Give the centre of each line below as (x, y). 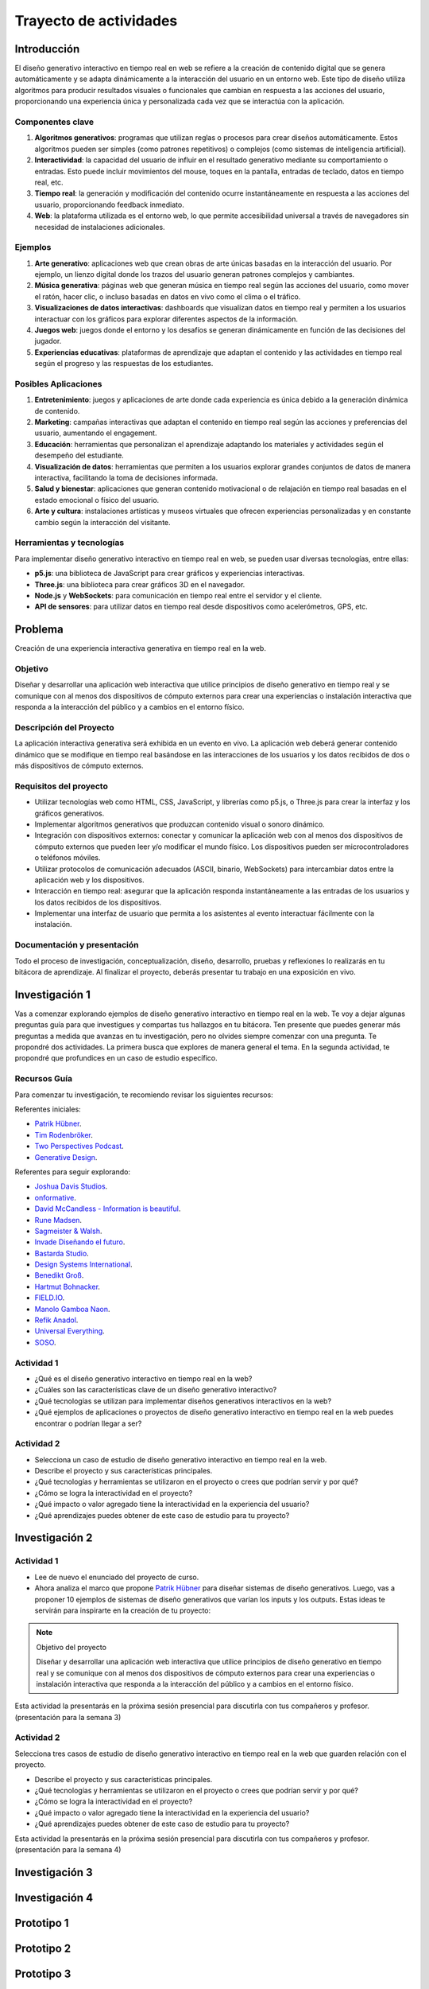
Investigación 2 (54, 1538)
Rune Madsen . (58, 1220)
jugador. (48, 341)
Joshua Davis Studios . (71, 1186)
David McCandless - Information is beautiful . (108, 1209)
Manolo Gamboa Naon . (72, 1309)
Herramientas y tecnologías (70, 543)
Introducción (47, 49)
